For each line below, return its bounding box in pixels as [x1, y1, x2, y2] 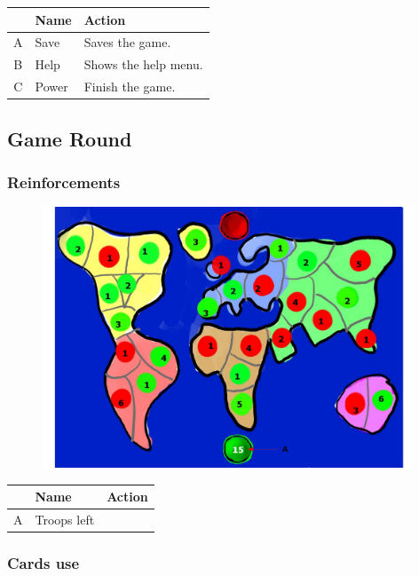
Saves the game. [83, 33, 171, 51]
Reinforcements [7, 170, 121, 193]
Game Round [7, 124, 132, 152]
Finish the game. [83, 77, 176, 96]
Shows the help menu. [83, 55, 203, 74]
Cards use [7, 551, 80, 573]
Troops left [35, 509, 95, 528]
